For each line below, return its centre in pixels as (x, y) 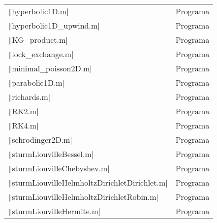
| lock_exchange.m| (41, 54)
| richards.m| (29, 97)
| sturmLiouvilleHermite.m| (54, 211)
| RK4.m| (23, 125)
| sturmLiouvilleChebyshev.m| (59, 168)
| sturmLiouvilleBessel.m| (51, 154)
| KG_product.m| (38, 40)
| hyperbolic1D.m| (38, 11)
